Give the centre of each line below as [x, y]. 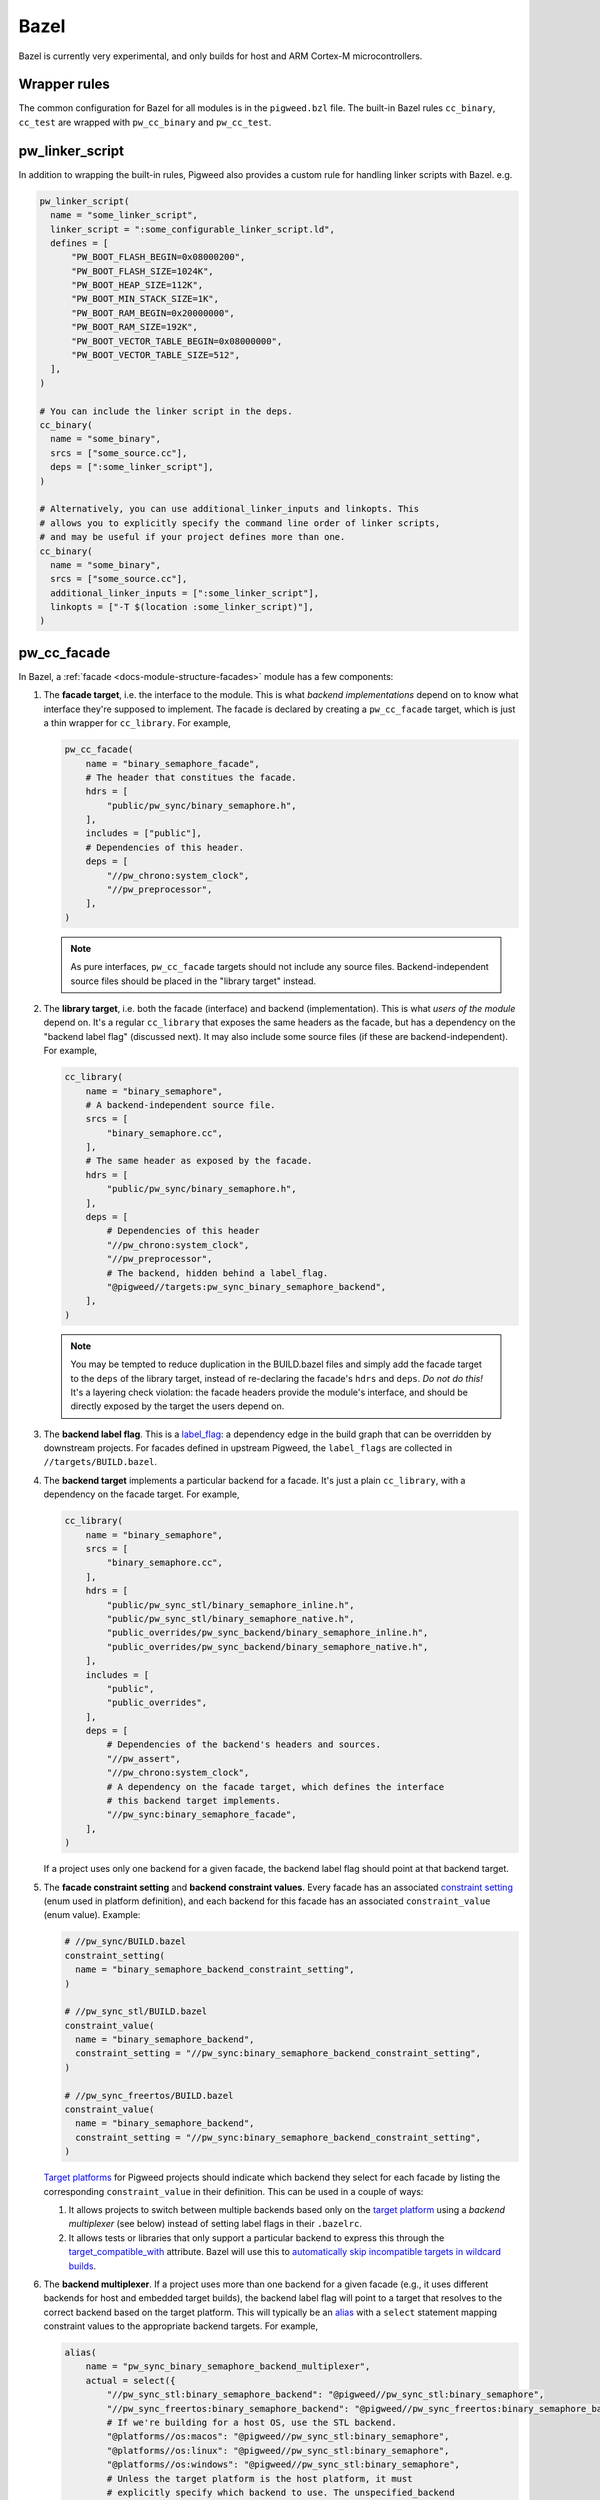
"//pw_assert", [144, 1758]
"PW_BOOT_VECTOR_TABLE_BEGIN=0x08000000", [177, 341]
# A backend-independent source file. [180, 1104]
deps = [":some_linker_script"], [132, 467]
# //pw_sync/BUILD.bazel [125, 1941]
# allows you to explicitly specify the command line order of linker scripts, [240, 523]
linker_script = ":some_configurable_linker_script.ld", [192, 229]
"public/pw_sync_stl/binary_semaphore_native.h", [230, 1618]
